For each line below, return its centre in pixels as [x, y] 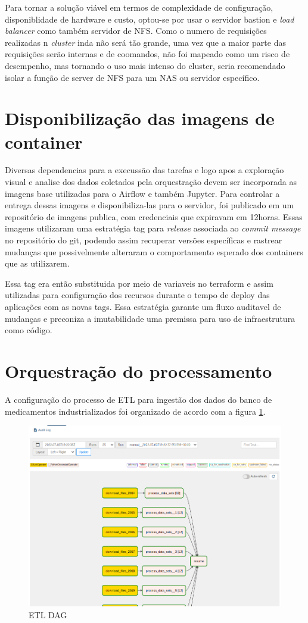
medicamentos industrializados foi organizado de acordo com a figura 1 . [135, 411]
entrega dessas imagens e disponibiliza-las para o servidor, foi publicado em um [150, 205]
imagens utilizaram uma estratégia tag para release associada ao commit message [153, 228]
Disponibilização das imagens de [140, 118]
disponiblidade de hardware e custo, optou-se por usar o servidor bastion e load [150, 19]
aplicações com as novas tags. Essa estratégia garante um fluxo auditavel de [143, 306]
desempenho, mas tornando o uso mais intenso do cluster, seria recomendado [145, 65]
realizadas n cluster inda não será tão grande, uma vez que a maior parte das [145, 42]
